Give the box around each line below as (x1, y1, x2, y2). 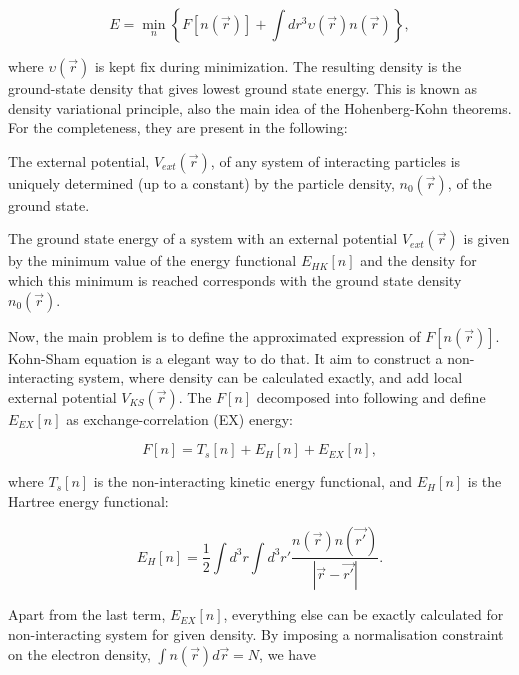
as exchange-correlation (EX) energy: (66, 408, 293, 429)
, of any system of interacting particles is (210, 150, 461, 171)
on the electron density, (8, 643, 151, 664)
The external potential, (8, 150, 150, 171)
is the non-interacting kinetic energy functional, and (93, 471, 413, 492)
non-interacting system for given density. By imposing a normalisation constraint (8, 624, 504, 644)
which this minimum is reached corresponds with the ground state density (8, 269, 462, 290)
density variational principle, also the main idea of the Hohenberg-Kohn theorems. (8, 97, 512, 118)
